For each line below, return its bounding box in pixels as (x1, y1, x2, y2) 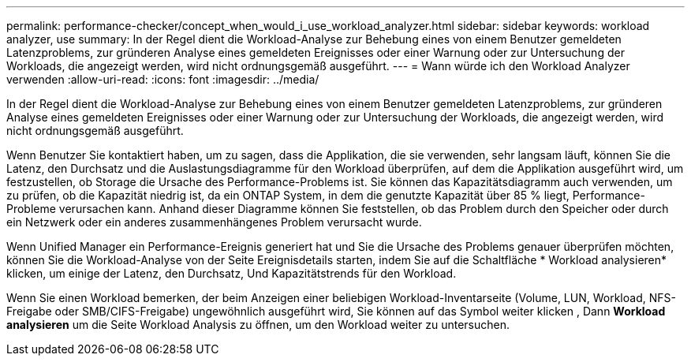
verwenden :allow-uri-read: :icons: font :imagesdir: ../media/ (6, 73, 319, 86)
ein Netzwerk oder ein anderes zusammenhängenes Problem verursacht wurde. (6, 215, 422, 229)
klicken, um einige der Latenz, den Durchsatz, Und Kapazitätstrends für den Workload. (6, 267, 457, 280)
